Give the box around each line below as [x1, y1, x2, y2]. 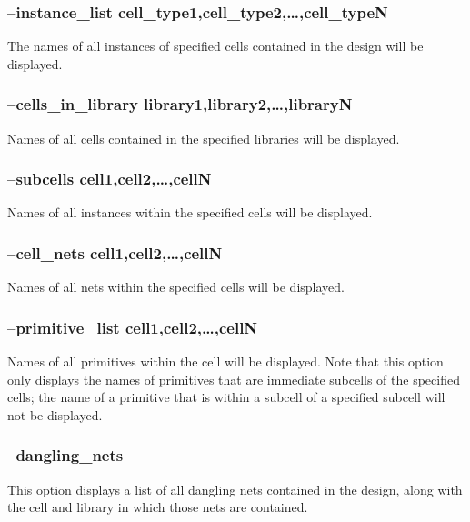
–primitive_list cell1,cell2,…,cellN [7, 316, 258, 338]
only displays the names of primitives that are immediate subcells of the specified [7, 369, 460, 388]
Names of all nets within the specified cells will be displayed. [7, 277, 345, 296]
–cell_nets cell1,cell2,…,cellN [7, 241, 223, 264]
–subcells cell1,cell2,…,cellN [7, 167, 212, 190]
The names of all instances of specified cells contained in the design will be [7, 36, 424, 55]
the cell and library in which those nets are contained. [7, 497, 308, 517]
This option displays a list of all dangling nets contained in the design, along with [7, 479, 463, 498]
